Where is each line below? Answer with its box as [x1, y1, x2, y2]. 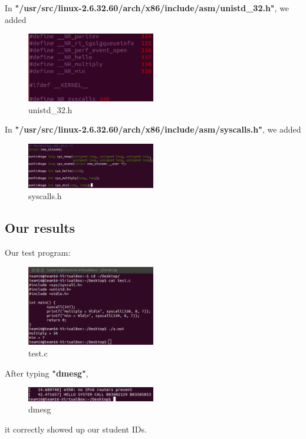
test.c [28, 347, 48, 359]
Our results [5, 219, 75, 237]
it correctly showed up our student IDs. [5, 423, 147, 435]
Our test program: [5, 246, 71, 258]
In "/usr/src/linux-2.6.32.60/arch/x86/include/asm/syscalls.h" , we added [5, 123, 301, 136]
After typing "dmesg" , [5, 367, 88, 379]
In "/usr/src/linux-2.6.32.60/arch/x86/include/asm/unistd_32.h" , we [5, 2, 289, 14]
